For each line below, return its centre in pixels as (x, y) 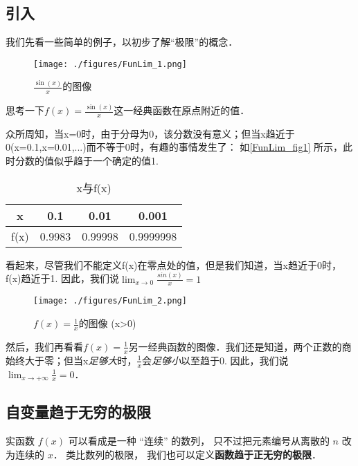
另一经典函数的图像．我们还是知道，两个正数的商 (240, 346)
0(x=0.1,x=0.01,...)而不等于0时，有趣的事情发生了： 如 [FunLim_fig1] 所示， (174, 147)
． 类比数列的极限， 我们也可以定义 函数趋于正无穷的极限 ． (187, 454)
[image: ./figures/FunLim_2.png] (110, 301)
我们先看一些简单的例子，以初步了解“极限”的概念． (122, 42)
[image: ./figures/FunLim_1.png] (110, 64)
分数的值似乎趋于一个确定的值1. (87, 161)
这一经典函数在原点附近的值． (182, 110)
